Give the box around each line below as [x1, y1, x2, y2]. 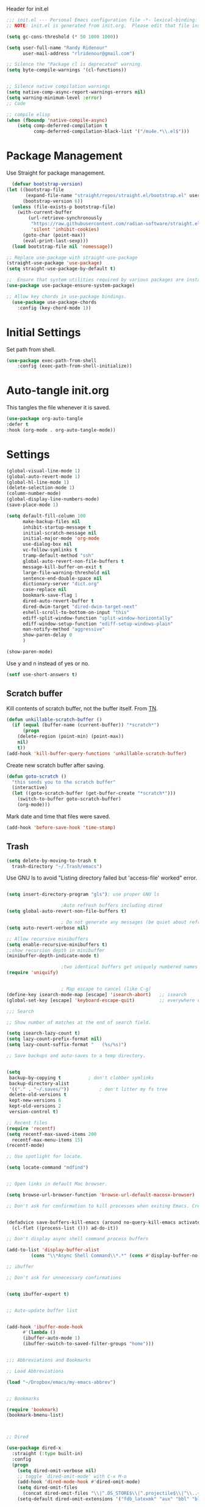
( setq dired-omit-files [17, 1484, 78, 1491]
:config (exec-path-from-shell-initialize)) [17, 363, 132, 369]
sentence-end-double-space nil [22, 575, 103, 582]
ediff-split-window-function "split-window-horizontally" [22, 615, 173, 621]
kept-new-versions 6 [9, 1097, 62, 1104]
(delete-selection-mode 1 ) [6, 485, 75, 491]
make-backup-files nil [22, 518, 81, 524]
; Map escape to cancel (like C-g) [60, 986, 151, 992]
